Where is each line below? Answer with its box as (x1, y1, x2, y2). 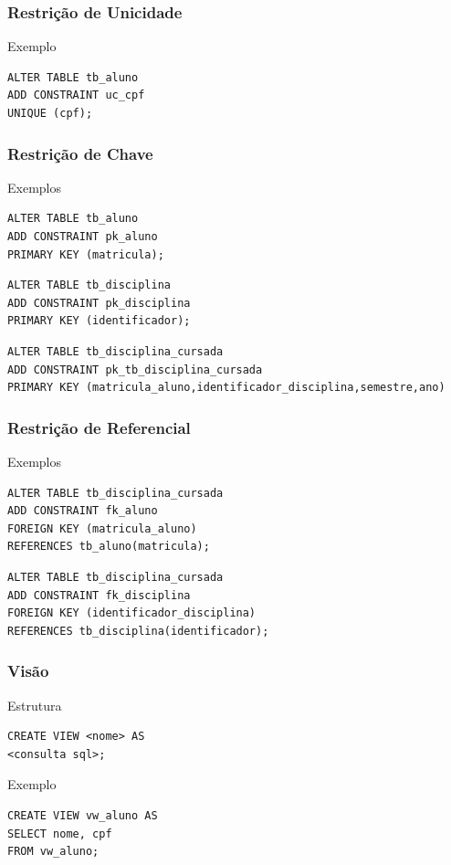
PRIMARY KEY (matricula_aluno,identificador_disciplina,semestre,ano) (7, 381, 446, 395)
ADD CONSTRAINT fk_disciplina (7, 588, 191, 602)
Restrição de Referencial (7, 416, 191, 438)
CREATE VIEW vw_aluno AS (7, 808, 158, 822)
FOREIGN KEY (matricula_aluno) (7, 522, 197, 535)
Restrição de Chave (7, 142, 153, 164)
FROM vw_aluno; (7, 845, 100, 859)
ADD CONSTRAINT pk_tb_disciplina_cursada (7, 363, 263, 376)
